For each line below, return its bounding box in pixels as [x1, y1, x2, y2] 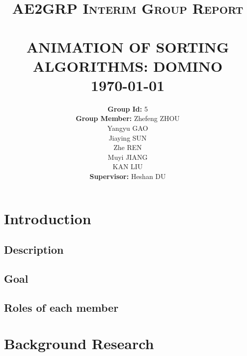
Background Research [4, 333, 154, 354]
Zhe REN [113, 142, 142, 152]
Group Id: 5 [108, 103, 148, 114]
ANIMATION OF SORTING [26, 36, 229, 57]
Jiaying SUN [109, 132, 147, 143]
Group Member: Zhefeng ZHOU [76, 113, 180, 123]
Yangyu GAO [107, 123, 148, 133]
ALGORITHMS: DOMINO [32, 56, 223, 76]
